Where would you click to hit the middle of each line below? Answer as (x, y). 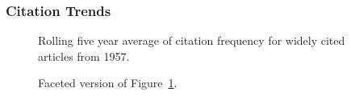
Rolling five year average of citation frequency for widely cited (192, 40)
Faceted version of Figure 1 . (108, 83)
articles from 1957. (84, 56)
